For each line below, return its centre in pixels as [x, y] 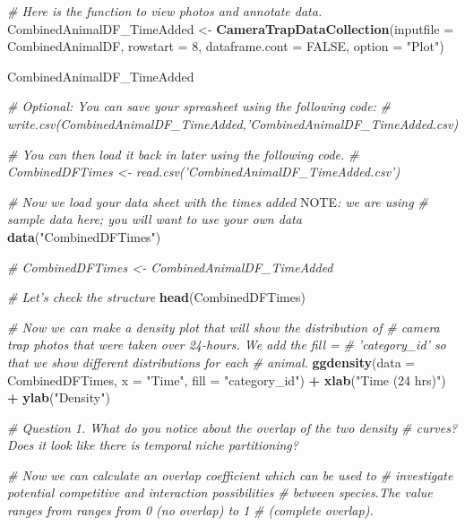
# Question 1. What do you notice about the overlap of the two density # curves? [232, 427]
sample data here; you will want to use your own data [155, 219]
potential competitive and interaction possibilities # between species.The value [220, 492]
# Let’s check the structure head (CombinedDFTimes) [156, 297]
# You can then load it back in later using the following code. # [183, 154]
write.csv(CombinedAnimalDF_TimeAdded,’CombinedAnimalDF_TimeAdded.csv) [233, 123]
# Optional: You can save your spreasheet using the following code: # [199, 106]
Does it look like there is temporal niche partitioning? [153, 445]
